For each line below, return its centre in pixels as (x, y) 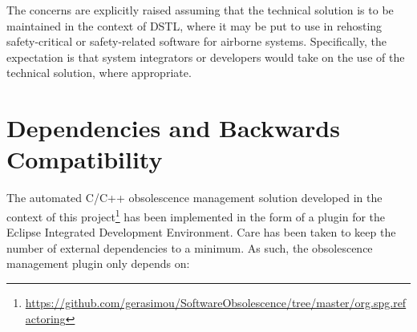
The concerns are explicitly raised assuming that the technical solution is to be (200, 10)
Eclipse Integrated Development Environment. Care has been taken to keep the (201, 232)
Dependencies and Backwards (173, 128)
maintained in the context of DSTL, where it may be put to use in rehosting (194, 25)
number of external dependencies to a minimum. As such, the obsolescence (190, 247)
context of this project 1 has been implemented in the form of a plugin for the (196, 215)
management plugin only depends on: (98, 263)
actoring (45, 318)
